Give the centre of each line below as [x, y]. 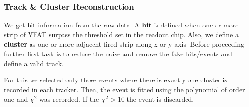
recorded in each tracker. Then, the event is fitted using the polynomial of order [124, 89]
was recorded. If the [69, 99]
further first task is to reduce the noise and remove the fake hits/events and [118, 53]
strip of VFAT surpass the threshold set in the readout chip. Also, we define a [121, 34]
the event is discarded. [160, 99]
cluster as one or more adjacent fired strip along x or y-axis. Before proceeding [124, 44]
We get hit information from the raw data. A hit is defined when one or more [121, 25]
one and [16, 99]
